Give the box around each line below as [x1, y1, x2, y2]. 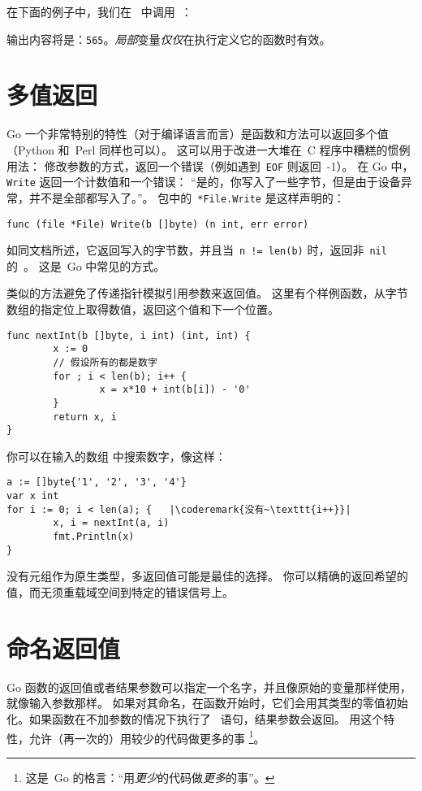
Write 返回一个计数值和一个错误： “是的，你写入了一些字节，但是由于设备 [6, 173, 401, 190]
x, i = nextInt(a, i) [53, 517, 170, 529]
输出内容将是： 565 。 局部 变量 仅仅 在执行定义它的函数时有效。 [6, 30, 331, 47]
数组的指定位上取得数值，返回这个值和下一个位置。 [6, 301, 279, 318]
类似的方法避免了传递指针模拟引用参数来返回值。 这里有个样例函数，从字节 [6, 285, 408, 302]
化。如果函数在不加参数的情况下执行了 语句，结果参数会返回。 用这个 [6, 710, 384, 727]
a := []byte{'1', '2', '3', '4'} [6, 476, 187, 489]
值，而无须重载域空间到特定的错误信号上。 [6, 584, 234, 600]
